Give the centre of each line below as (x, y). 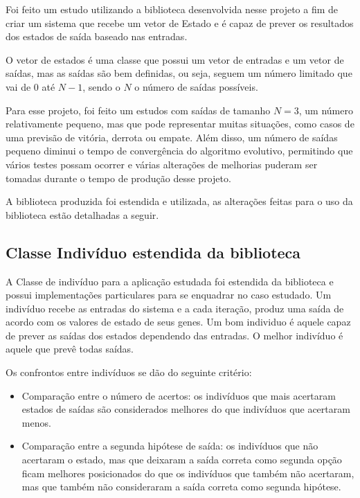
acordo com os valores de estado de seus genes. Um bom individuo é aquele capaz (178, 322)
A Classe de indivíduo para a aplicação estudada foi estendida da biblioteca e (170, 281)
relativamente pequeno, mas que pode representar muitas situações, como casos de (180, 124)
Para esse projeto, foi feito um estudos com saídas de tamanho (138, 110)
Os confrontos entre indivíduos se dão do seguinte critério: (129, 372)
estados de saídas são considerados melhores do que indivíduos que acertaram (186, 409)
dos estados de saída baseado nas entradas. (97, 36)
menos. (36, 422)
